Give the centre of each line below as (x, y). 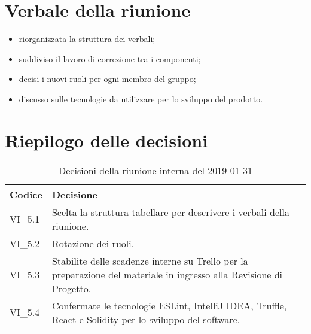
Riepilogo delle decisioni (106, 140)
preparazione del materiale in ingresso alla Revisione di (167, 274)
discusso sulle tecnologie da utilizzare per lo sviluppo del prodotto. (141, 98)
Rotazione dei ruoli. (93, 243)
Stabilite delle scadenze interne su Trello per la (150, 260)
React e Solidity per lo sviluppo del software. (146, 319)
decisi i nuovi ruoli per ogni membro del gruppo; (107, 79)
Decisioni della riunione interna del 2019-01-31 (155, 170)
